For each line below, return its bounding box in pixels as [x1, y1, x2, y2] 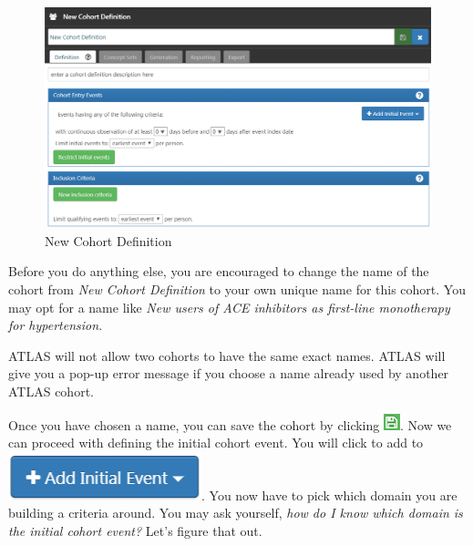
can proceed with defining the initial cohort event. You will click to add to [8, 433, 424, 452]
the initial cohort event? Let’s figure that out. [8, 520, 262, 540]
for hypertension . [8, 315, 103, 335]
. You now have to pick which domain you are [201, 485, 458, 504]
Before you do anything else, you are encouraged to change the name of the [8, 262, 429, 281]
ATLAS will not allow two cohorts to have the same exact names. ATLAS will [8, 345, 446, 365]
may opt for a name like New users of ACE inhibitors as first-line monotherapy [8, 297, 450, 316]
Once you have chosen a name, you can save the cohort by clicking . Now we [8, 415, 452, 434]
